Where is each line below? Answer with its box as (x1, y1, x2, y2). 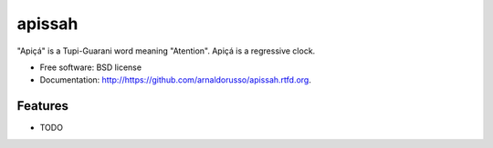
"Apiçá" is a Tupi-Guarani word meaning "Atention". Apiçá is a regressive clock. (16, 45, 316, 56)
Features (16, 98, 68, 113)
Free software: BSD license (39, 62, 142, 73)
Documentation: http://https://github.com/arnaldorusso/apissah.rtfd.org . (39, 74, 312, 85)
